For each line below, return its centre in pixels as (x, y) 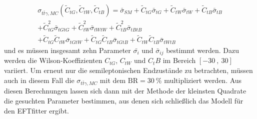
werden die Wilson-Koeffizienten (53, 60)
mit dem (113, 80)
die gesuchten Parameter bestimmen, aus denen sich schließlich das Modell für (124, 100)
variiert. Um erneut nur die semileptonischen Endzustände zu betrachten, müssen (128, 70)
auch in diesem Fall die (39, 80)
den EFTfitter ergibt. (36, 110)
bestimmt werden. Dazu (202, 50)
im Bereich (179, 60)
